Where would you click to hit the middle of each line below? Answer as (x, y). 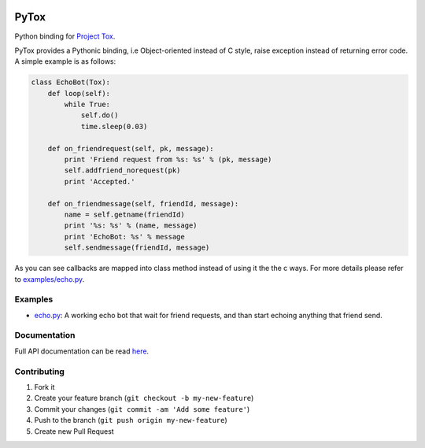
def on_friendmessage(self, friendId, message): (143, 204)
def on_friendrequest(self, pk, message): (131, 148)
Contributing (39, 372)
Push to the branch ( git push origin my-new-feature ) (131, 420)
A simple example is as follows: (65, 61)
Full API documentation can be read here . (82, 351)
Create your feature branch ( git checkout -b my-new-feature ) (144, 398)
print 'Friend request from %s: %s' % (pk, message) (168, 160)
